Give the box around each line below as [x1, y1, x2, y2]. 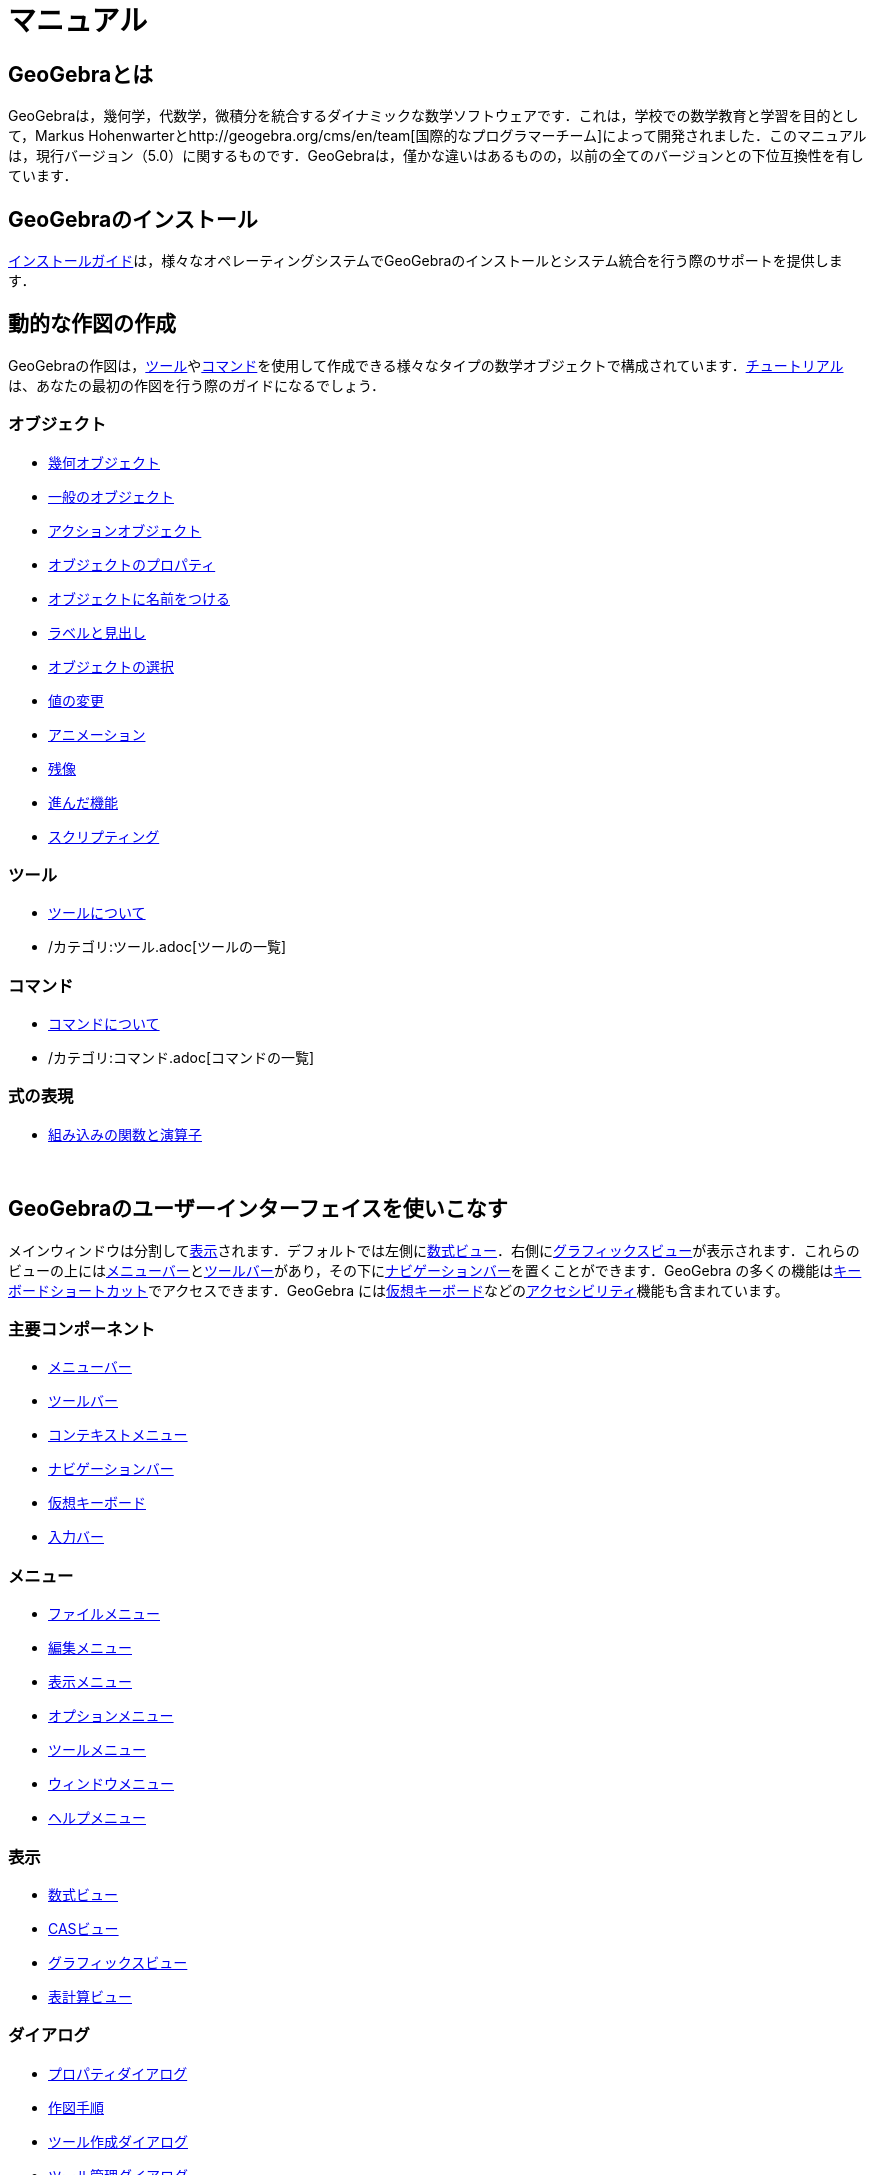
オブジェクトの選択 [48, 657, 174, 675]
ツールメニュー [48, 1741, 146, 1759]
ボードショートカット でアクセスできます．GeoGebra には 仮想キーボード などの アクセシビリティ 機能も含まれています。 [8, 1281, 789, 1299]
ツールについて [48, 904, 146, 922]
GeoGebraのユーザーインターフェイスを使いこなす [8, 1196, 508, 1222]
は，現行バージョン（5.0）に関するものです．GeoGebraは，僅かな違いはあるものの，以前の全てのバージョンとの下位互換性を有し [8, 147, 864, 165]
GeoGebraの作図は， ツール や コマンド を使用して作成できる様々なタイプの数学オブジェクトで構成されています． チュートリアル [8, 356, 844, 374]
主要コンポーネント [8, 1319, 156, 1340]
